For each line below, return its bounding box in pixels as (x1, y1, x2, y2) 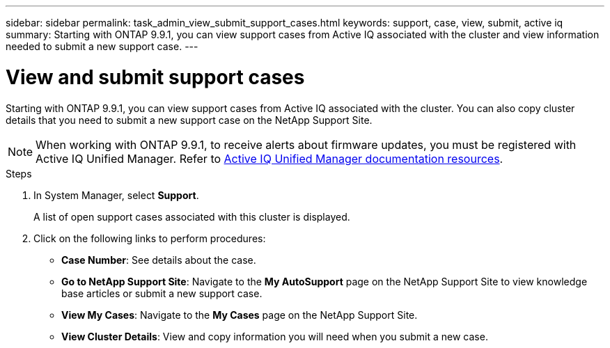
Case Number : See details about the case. (61, 253, 256, 266)
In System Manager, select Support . (33, 189, 199, 201)
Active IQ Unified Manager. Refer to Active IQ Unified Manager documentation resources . (36, 151, 503, 166)
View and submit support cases (6, 65, 305, 89)
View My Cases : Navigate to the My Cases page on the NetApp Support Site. (61, 308, 418, 321)
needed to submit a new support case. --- (6, 40, 198, 52)
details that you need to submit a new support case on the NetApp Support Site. (6, 113, 373, 126)
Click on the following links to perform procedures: (33, 232, 266, 244)
